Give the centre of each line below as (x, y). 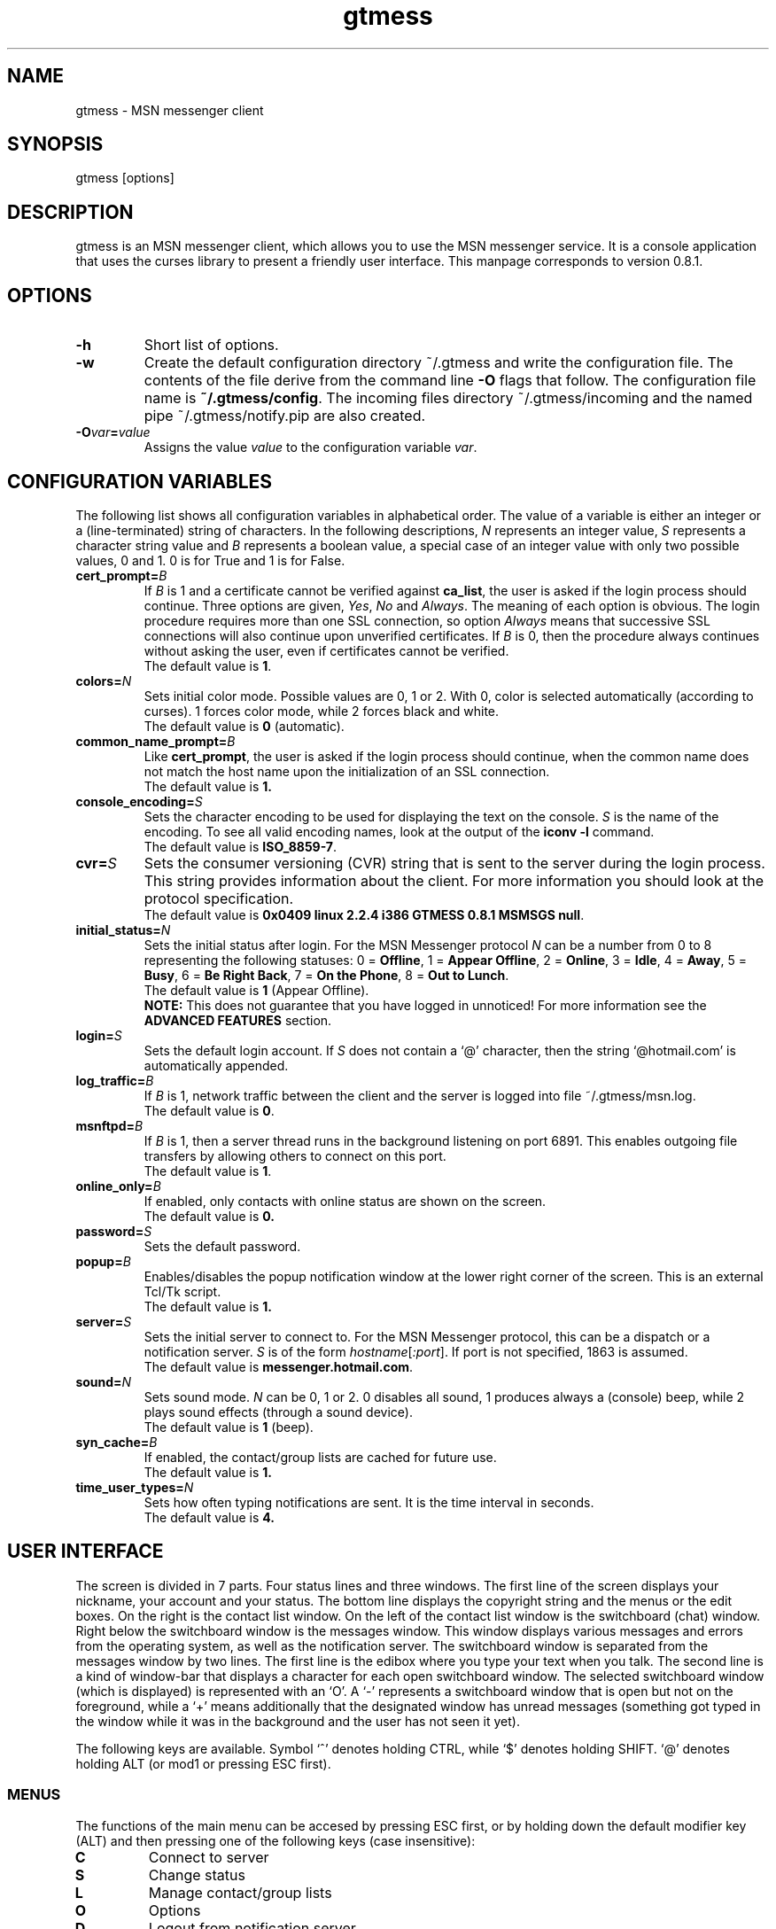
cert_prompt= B (121, 575)
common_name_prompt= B (155, 741)
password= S (114, 1231)
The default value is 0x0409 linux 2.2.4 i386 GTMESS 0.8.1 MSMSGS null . (364, 914)
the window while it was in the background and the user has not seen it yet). (298, 1721)
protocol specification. (219, 898)
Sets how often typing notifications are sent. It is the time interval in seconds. (369, 1502)
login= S (99, 1035)
